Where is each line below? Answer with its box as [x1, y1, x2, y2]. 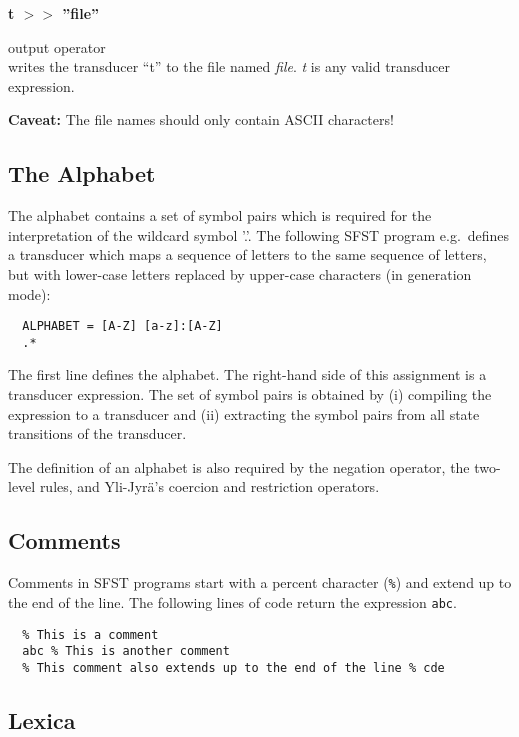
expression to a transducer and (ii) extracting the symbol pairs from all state [8, 403, 480, 424]
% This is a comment [22, 627, 159, 642]
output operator [8, 36, 106, 57]
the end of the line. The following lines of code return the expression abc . [8, 591, 457, 612]
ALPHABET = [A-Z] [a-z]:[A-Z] [22, 319, 223, 334]
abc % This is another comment [22, 644, 230, 659]
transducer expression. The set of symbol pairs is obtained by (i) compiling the [8, 384, 492, 405]
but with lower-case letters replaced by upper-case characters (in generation [8, 263, 472, 284]
